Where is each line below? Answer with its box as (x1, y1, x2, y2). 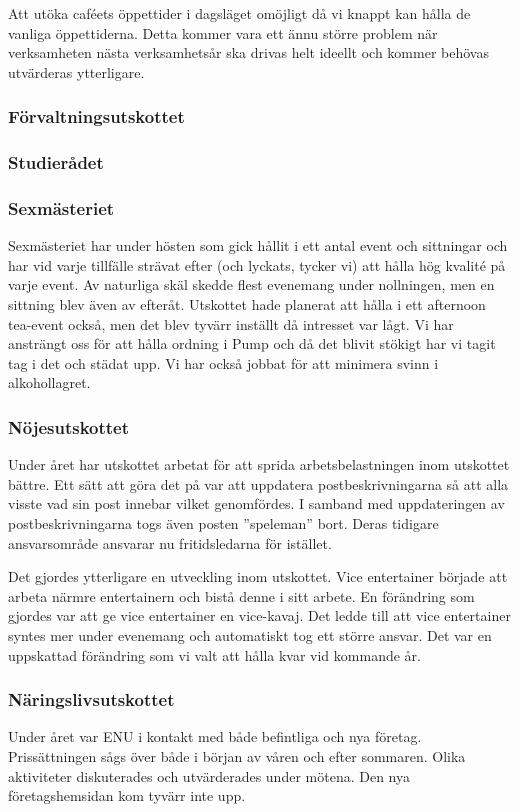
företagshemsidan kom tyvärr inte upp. (8, 785, 246, 806)
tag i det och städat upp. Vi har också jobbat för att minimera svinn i (8, 352, 439, 373)
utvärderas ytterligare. (8, 61, 145, 82)
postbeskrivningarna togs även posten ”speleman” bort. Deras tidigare (8, 513, 439, 534)
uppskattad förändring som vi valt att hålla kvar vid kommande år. (8, 644, 421, 665)
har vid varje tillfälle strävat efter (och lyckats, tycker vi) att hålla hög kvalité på (8, 254, 506, 275)
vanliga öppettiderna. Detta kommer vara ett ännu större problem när (8, 22, 438, 43)
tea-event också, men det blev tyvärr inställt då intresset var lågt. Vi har (8, 313, 454, 334)
